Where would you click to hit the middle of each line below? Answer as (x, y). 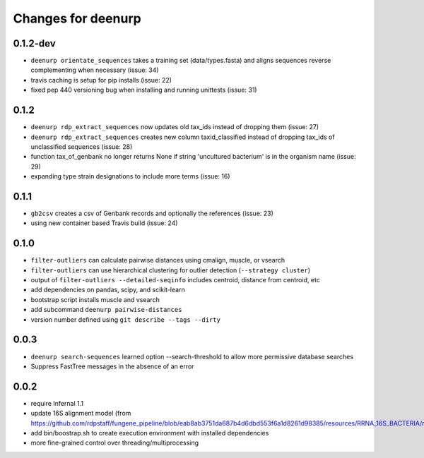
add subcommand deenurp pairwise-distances (106, 310)
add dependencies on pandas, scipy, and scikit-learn (108, 290)
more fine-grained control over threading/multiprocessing (115, 443)
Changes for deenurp (77, 18)
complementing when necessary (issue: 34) (95, 70)
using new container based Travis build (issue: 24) (104, 223)
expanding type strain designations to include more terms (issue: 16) (130, 176)
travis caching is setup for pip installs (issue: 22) (101, 80)
